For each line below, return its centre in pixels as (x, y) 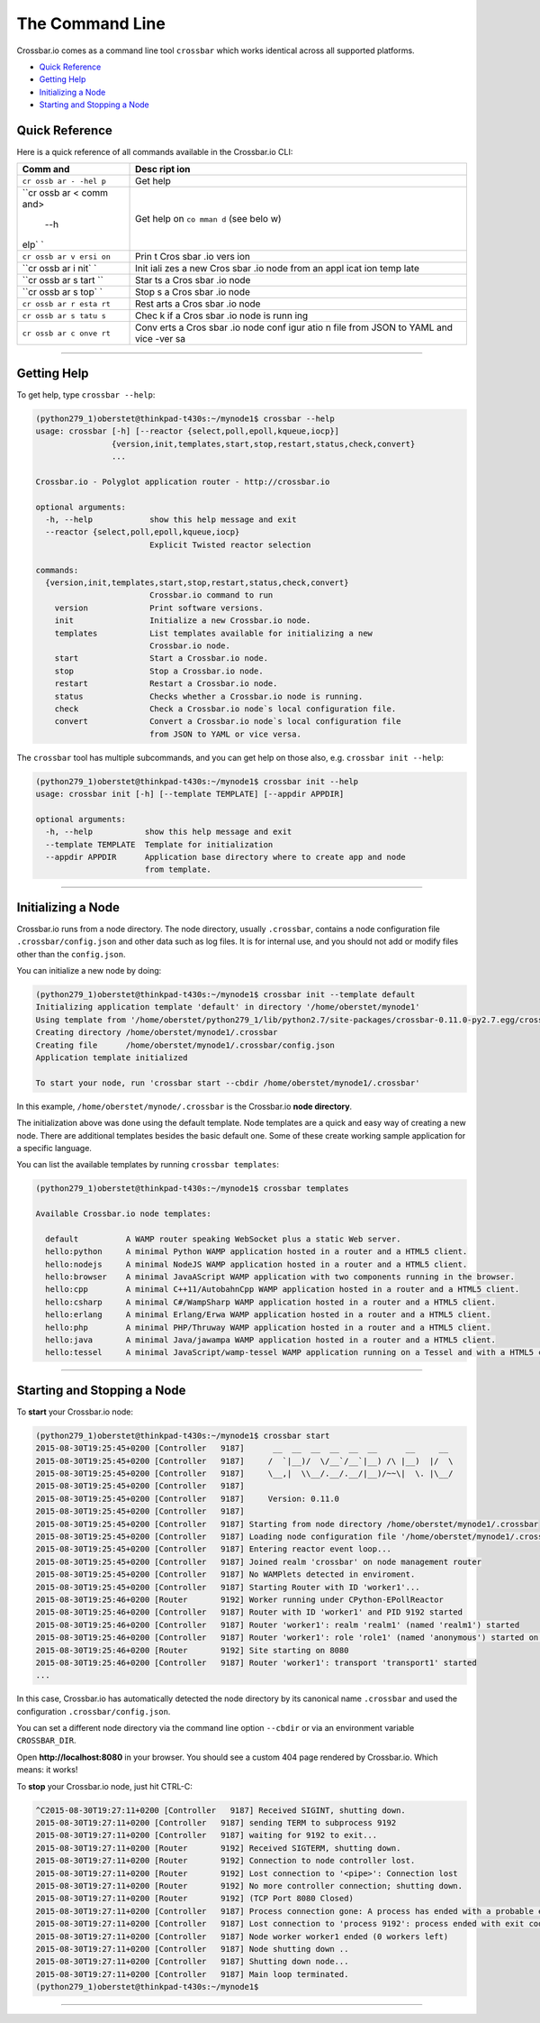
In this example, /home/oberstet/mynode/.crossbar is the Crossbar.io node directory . (184, 1106)
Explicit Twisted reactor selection (230, 545)
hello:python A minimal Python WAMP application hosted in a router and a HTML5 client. (256, 1252)
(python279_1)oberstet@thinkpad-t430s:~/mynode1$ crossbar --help (185, 418)
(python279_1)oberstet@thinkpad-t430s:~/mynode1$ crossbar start (183, 1435)
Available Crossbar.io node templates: (123, 1214)
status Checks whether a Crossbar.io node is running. (209, 696)
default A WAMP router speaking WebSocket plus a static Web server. (223, 1239)
